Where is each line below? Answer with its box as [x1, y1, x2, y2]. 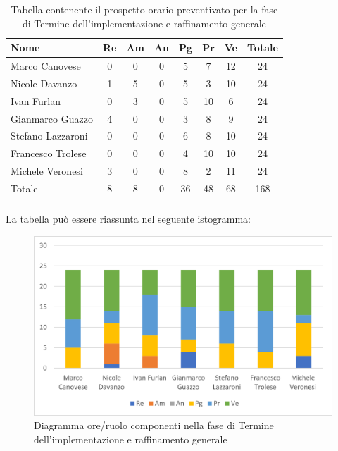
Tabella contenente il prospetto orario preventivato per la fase [11, 2, 278, 16]
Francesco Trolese [11, 146, 87, 161]
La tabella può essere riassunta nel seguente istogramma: [6, 211, 251, 226]
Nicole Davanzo [11, 75, 77, 90]
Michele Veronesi [11, 163, 83, 178]
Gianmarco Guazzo [11, 111, 93, 125]
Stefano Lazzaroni [11, 128, 88, 143]
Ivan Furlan [11, 93, 61, 108]
